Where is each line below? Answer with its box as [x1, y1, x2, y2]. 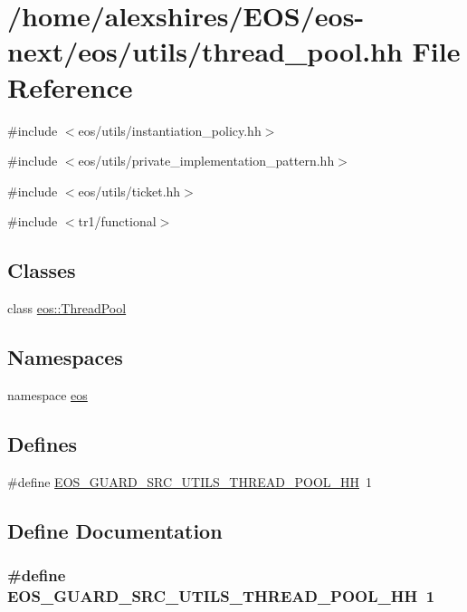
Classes [7, 256, 76, 284]
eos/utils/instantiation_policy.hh [78, 120, 262, 139]
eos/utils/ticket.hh [78, 181, 181, 200]
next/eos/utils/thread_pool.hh [7, 33, 403, 70]
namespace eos [7, 385, 88, 404]
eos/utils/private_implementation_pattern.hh [78, 151, 335, 170]
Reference [7, 68, 133, 105]
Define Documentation [7, 516, 223, 544]
